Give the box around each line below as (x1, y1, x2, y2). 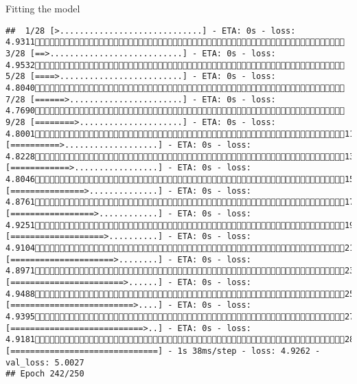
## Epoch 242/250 (5, 369, 84, 379)
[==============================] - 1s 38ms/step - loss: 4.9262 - (5, 346, 321, 356)
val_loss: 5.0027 (5, 357, 84, 368)
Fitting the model (5, 1, 80, 15)
